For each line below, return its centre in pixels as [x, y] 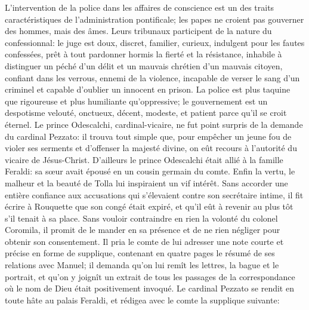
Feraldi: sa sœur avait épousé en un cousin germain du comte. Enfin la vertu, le [150, 171]
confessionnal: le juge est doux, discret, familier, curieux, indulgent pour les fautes [155, 42]
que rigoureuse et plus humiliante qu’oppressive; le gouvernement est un [136, 101]
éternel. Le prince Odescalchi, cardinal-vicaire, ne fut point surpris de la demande [154, 124]
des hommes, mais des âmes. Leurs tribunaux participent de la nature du [138, 31]
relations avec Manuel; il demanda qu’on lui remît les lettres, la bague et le [142, 265]
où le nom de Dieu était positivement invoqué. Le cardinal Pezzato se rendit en [149, 288]
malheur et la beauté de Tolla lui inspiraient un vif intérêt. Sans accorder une [146, 182]
